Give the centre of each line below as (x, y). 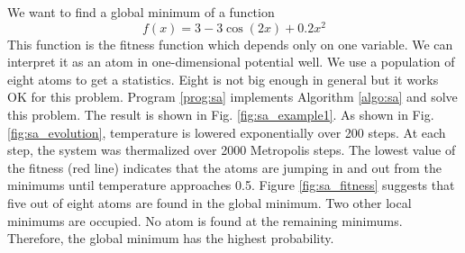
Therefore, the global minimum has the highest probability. (171, 238)
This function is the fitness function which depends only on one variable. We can (230, 44)
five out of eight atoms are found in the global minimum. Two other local (210, 203)
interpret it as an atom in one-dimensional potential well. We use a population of (231, 62)
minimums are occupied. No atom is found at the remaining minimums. (205, 220)
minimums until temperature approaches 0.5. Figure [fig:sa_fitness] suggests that (231, 185)
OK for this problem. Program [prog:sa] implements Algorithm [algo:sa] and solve (232, 97)
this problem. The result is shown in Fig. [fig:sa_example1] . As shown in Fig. (221, 115)
